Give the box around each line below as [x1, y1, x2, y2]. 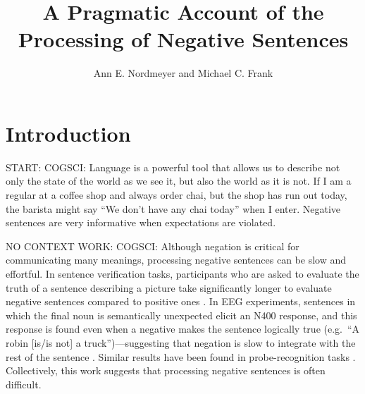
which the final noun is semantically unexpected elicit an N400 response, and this [6, 307, 357, 322]
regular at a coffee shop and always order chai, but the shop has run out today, [6, 187, 347, 202]
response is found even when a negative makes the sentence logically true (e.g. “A [6, 321, 360, 336]
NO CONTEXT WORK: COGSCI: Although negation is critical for [6, 238, 299, 253]
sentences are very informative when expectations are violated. [6, 215, 276, 230]
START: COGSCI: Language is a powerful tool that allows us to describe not [6, 159, 340, 174]
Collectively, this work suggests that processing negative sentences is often [6, 363, 326, 378]
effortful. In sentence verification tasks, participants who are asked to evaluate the [6, 266, 359, 281]
